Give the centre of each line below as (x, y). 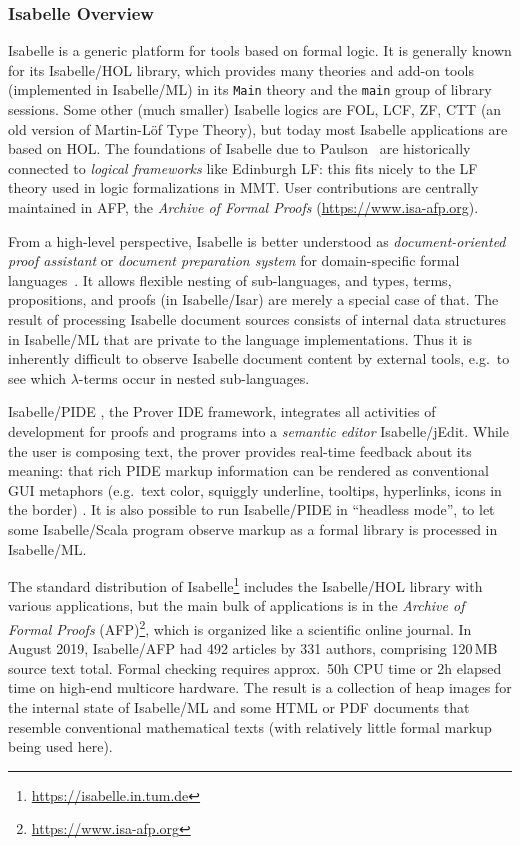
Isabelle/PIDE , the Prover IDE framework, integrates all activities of (222, 411)
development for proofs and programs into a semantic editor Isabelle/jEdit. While (258, 430)
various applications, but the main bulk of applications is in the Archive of (236, 605)
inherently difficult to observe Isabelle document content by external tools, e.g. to (259, 358)
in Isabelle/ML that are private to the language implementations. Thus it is (240, 338)
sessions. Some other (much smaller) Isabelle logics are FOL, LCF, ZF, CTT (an (255, 109)
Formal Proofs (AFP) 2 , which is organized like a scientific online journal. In (240, 627)
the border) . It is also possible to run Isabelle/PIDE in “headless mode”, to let (251, 509)
